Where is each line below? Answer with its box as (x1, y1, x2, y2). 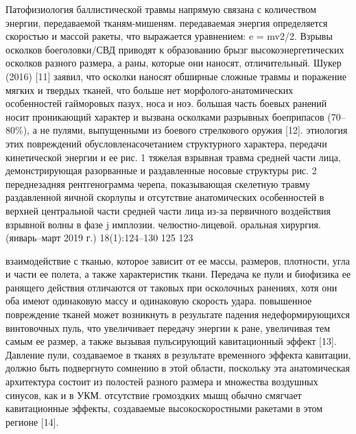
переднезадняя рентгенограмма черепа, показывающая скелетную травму (5, 176, 310, 191)
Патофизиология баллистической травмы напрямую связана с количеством (5, 2, 317, 16)
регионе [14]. (5, 414, 59, 429)
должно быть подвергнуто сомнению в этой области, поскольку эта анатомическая (5, 361, 350, 375)
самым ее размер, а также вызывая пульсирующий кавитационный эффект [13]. (5, 334, 337, 348)
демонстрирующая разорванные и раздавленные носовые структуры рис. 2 (5, 163, 317, 178)
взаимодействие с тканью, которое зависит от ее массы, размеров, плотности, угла (5, 253, 351, 267)
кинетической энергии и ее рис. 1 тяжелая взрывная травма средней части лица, (5, 149, 341, 164)
